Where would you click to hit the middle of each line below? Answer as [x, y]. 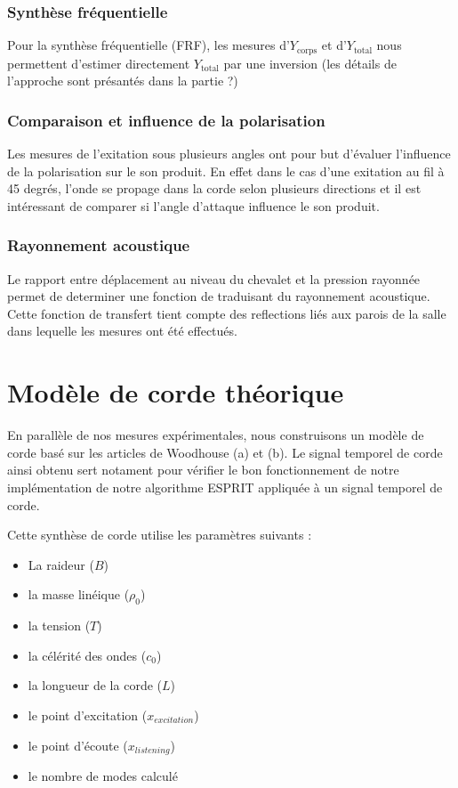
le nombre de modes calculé [103, 775]
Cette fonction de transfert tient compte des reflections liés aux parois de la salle [227, 313]
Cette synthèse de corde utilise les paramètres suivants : [160, 535]
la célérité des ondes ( [87, 655]
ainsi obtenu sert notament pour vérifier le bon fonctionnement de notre [203, 470]
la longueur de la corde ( [95, 685]
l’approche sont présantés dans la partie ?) [123, 81]
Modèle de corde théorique [176, 392]
